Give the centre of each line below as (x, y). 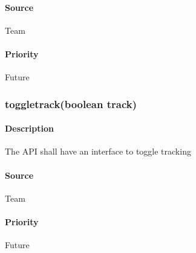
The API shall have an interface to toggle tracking (98, 151)
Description (30, 128)
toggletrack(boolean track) (71, 104)
